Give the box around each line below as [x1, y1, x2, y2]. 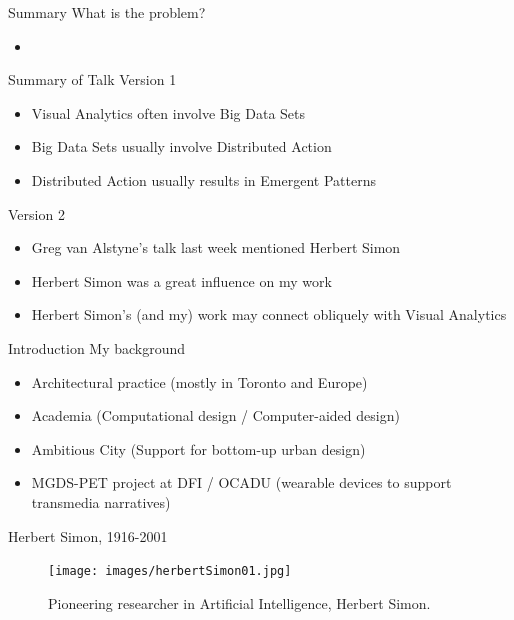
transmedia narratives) [31, 491, 171, 512]
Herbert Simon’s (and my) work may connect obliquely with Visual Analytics [31, 304, 507, 325]
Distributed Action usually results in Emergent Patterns [31, 169, 376, 190]
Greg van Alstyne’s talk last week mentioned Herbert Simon [31, 237, 401, 258]
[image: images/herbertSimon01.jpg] [48, 564, 292, 579]
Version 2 [8, 203, 65, 224]
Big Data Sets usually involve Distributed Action [31, 136, 332, 157]
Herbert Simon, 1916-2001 [8, 525, 168, 546]
